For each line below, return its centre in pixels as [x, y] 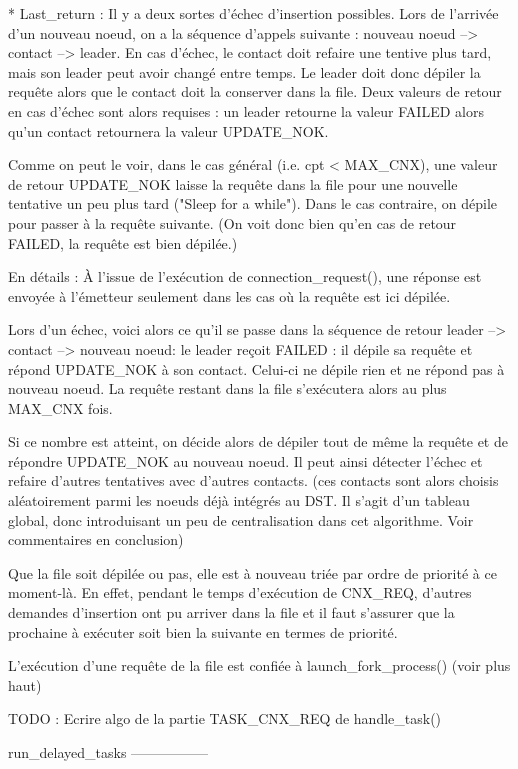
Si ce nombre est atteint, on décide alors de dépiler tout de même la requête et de [258, 441]
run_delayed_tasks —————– [108, 752]
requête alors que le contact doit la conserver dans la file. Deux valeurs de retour [255, 91]
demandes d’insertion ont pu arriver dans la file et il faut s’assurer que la [231, 612]
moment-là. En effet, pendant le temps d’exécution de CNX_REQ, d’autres [240, 592]
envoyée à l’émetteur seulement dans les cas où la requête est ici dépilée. [229, 295]
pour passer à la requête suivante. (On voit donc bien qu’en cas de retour [232, 222]
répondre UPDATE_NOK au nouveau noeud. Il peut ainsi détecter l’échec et [245, 460]
